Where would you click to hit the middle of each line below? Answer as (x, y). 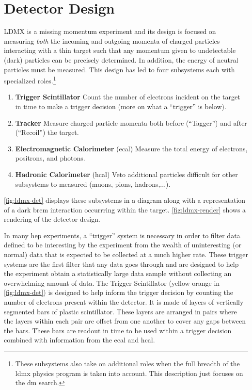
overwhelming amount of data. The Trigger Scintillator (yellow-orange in (112, 283)
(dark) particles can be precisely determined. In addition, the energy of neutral (121, 59)
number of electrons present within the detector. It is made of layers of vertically (124, 302)
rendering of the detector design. (52, 219)
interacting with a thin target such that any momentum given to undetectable (120, 50)
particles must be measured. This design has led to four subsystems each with (119, 69)
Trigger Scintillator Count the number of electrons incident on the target (128, 97)
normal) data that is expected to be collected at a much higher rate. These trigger (126, 254)
